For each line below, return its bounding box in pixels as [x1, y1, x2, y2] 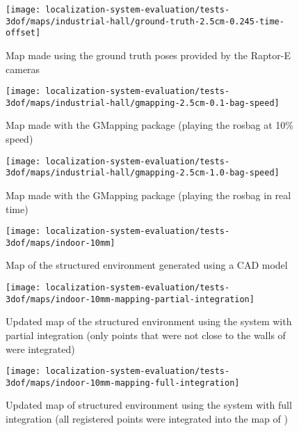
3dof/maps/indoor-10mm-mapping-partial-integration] [6, 294, 254, 304]
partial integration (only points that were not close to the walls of [6, 327, 286, 342]
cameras [6, 61, 40, 76]
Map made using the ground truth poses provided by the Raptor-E [6, 47, 291, 62]
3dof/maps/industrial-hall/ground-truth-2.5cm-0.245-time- [6, 16, 284, 26]
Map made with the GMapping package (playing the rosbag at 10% [6, 118, 294, 132]
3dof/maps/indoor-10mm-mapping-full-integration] [6, 377, 240, 388]
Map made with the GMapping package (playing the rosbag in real [6, 187, 291, 202]
